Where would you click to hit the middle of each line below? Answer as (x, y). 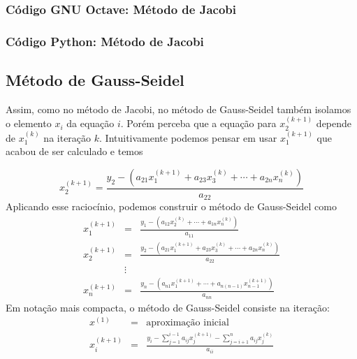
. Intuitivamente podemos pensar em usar (188, 137)
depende (334, 123)
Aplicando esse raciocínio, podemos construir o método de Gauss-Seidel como (171, 206)
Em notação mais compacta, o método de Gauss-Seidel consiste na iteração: (168, 307)
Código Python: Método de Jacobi (105, 41)
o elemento (29, 123)
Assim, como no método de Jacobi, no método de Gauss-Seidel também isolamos (178, 109)
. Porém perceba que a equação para (198, 123)
